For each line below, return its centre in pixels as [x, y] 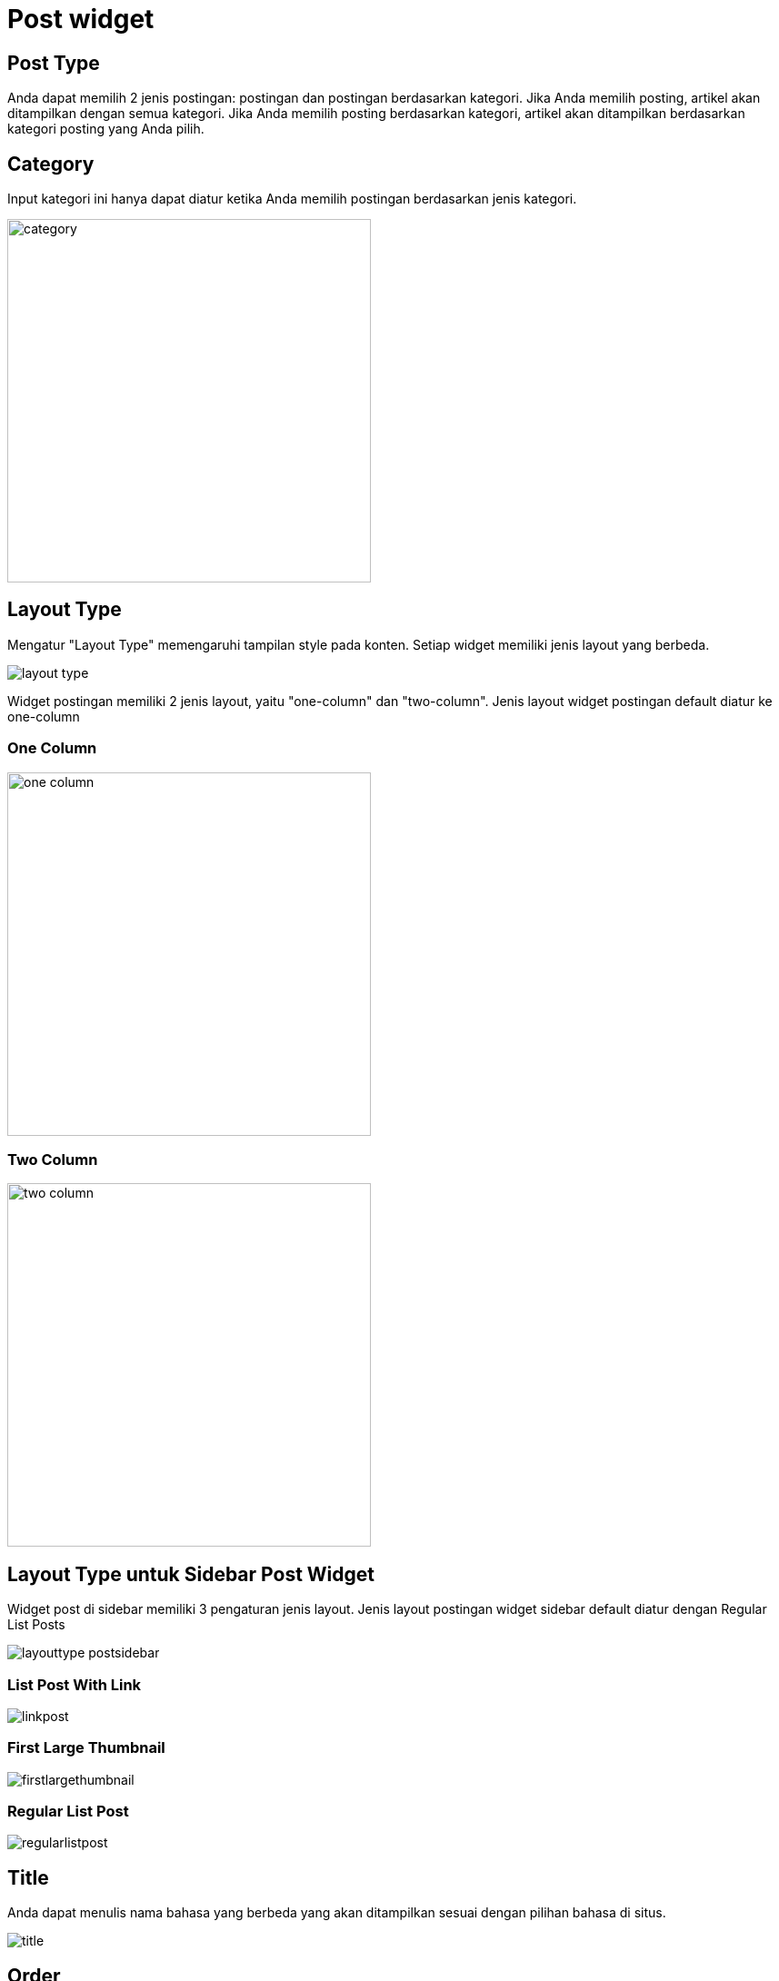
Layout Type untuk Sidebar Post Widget [191, 1574]
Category [51, 164]
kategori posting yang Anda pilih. [106, 129]
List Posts [36, 1625]
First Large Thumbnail [86, 1748]
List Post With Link [75, 1684]
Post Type [54, 63]
